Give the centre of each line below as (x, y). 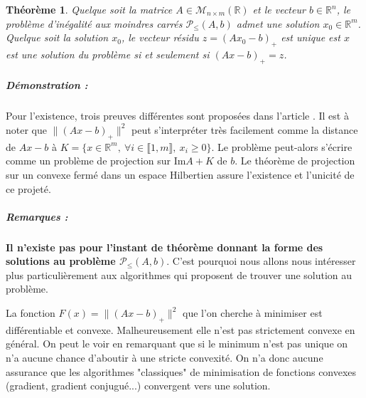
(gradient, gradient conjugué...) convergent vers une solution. (138, 386)
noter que (26, 129)
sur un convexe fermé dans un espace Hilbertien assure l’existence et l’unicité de (180, 174)
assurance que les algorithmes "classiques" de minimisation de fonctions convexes (181, 371)
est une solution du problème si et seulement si (108, 54)
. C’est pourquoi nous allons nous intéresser (261, 261)
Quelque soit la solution (57, 37)
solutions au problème (61, 261)
